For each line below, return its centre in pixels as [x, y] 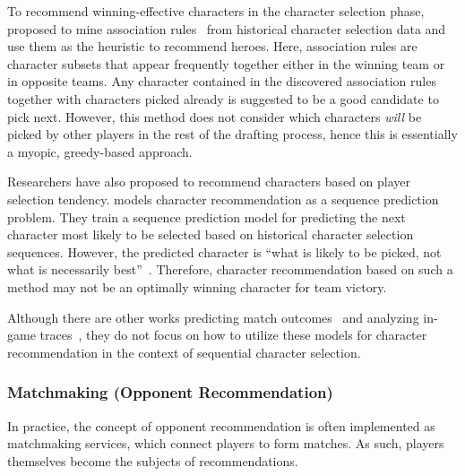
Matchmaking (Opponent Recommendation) [170, 392]
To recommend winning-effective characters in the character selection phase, [216, 11]
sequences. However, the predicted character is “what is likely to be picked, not [224, 251]
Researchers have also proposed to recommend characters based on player [209, 182]
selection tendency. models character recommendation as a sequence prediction [223, 199]
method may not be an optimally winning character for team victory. [197, 286]
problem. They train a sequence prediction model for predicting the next [207, 216]
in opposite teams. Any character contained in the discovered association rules [222, 81]
